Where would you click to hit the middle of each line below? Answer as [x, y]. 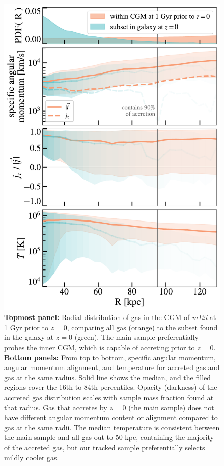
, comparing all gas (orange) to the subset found [142, 327]
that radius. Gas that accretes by [56, 407]
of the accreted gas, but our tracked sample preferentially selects [105, 447]
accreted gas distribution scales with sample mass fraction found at [109, 397]
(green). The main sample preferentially [136, 337]
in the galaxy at [29, 337]
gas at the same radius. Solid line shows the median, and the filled [108, 377]
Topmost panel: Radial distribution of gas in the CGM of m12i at [110, 317]
